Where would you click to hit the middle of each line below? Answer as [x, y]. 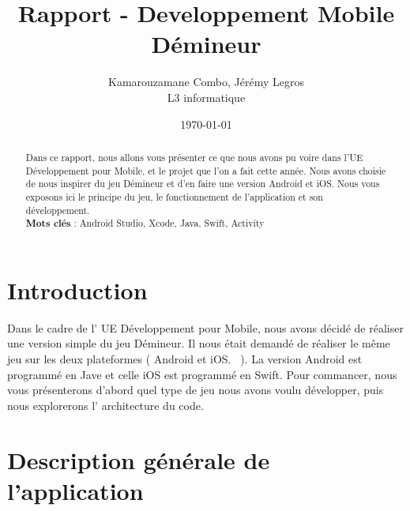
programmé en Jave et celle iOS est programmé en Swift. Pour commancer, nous [202, 374]
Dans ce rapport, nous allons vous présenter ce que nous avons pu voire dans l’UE [194, 157]
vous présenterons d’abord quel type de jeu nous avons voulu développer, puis [196, 390]
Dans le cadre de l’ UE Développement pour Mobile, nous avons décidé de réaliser [205, 327]
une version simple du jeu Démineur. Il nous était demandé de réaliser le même [199, 343]
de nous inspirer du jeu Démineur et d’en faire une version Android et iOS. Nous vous [203, 184]
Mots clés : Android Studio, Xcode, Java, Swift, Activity [145, 224]
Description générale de [139, 459]
